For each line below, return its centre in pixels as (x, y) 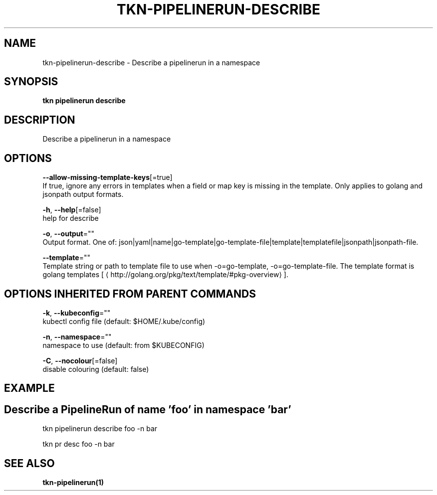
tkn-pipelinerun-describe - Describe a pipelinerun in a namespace (151, 62)
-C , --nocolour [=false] (80, 360)
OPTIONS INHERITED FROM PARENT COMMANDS (130, 294)
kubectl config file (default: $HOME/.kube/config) (124, 321)
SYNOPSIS (31, 82)
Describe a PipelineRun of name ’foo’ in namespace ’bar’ (148, 409)
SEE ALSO (29, 463)
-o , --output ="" (69, 234)
